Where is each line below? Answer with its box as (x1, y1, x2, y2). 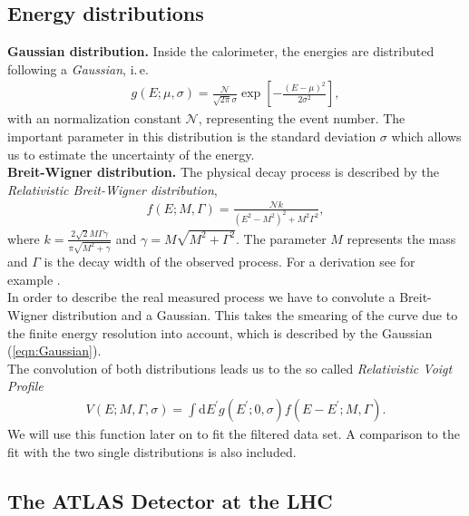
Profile (7, 376, 44, 395)
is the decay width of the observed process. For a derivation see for (44, 252, 415, 271)
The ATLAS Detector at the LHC (7, 486, 333, 514)
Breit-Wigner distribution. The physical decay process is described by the (7, 162, 440, 181)
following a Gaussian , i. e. (7, 59, 149, 78)
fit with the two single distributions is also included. (7, 442, 297, 461)
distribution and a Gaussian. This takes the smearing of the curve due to (52, 306, 458, 324)
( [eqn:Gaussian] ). (7, 341, 102, 360)
